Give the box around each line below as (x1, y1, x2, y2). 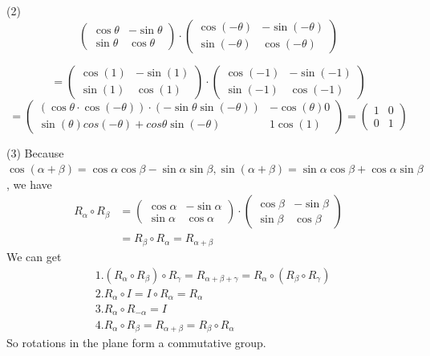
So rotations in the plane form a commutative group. (6, 333, 266, 350)
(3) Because (6, 144, 64, 161)
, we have (6, 175, 52, 192)
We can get (6, 248, 62, 264)
